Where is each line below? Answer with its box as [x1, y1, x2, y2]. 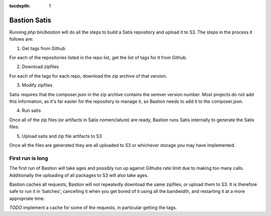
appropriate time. [9, 195, 45, 201]
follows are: [9, 36, 34, 42]
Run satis [22, 108, 41, 114]
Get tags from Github [22, 45, 65, 51]
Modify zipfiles [22, 82, 53, 88]
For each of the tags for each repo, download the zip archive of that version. [9, 73, 168, 79]
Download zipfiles [22, 64, 59, 70]
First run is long [9, 154, 49, 161]
